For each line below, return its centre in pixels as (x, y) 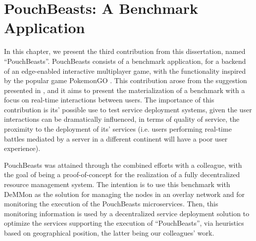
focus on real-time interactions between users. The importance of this (109, 100)
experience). (22, 148)
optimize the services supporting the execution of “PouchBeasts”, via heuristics (124, 223)
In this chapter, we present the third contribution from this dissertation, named (125, 51)
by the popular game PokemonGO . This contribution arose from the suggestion (126, 80)
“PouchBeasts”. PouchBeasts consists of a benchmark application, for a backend (125, 61)
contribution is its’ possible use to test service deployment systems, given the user (128, 109)
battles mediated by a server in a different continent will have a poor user (116, 138)
